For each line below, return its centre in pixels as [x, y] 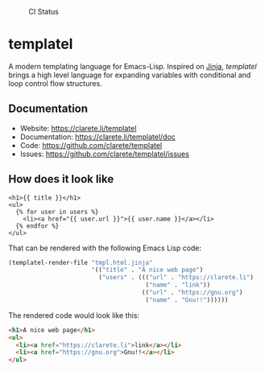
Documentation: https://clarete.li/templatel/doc [97, 137]
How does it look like [61, 179]
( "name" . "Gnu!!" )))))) [187, 300]
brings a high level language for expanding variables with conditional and [130, 75]
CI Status [43, 12]
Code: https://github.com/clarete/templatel [91, 145]
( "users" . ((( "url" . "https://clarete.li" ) [176, 278]
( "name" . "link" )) [178, 285]
